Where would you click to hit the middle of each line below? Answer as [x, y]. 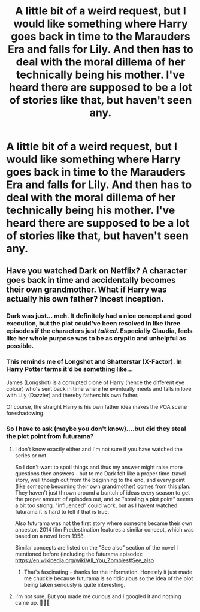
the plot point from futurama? [50, 436]
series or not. [31, 456]
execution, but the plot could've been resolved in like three [93, 323]
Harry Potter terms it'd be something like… [70, 369]
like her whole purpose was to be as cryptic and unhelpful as [96, 338]
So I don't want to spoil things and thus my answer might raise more [99, 467]
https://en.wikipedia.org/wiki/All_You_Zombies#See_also [84, 560]
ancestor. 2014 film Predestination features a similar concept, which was [104, 530]
